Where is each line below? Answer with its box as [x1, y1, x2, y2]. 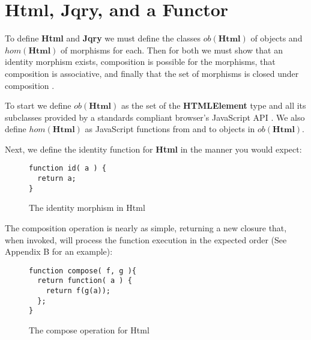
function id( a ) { [29, 164, 106, 173]
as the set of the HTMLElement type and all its [121, 99, 306, 112]
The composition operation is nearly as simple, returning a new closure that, [5, 222, 287, 234]
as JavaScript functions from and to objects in [85, 123, 255, 135]
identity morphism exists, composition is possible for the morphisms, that [5, 55, 276, 68]
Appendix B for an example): [5, 245, 113, 258]
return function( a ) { [37, 276, 132, 285]
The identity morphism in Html [29, 201, 145, 214]
